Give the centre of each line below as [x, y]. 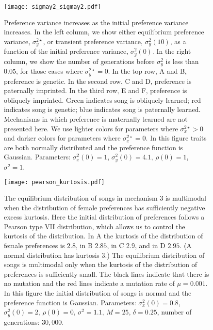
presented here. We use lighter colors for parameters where [91, 128]
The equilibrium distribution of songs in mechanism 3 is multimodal [105, 198]
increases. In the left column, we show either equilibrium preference [104, 32]
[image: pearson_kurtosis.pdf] [54, 182]
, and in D [150, 245]
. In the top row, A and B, [147, 71]
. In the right [172, 51]
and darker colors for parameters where [62, 138]
